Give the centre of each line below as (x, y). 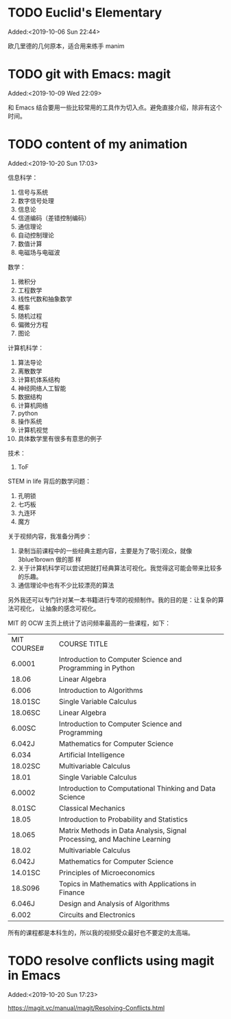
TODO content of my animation (98, 144)
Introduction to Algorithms (101, 690)
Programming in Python (97, 667)
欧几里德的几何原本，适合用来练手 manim (66, 45)
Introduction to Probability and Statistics (123, 819)
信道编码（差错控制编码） (54, 217)
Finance (72, 892)
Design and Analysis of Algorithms (114, 903)
